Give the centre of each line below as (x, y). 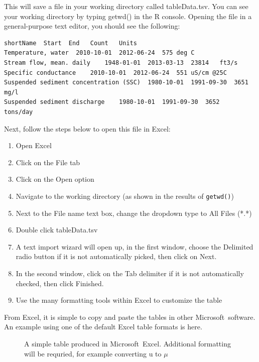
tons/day (19, 112)
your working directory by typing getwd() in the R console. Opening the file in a (128, 16)
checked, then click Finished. (60, 283)
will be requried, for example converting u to (93, 353)
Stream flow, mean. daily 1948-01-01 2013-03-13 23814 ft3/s (121, 63)
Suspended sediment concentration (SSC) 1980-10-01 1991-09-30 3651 (126, 83)
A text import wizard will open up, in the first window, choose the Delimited (135, 246)
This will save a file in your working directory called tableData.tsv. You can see (126, 6)
